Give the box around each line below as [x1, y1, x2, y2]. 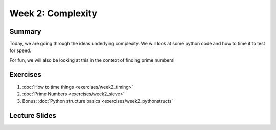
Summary [9, 27, 41, 36]
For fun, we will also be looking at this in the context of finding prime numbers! [9, 57, 175, 63]
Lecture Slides [9, 111, 56, 120]
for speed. [9, 47, 32, 54]
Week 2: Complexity [9, 8, 97, 19]
